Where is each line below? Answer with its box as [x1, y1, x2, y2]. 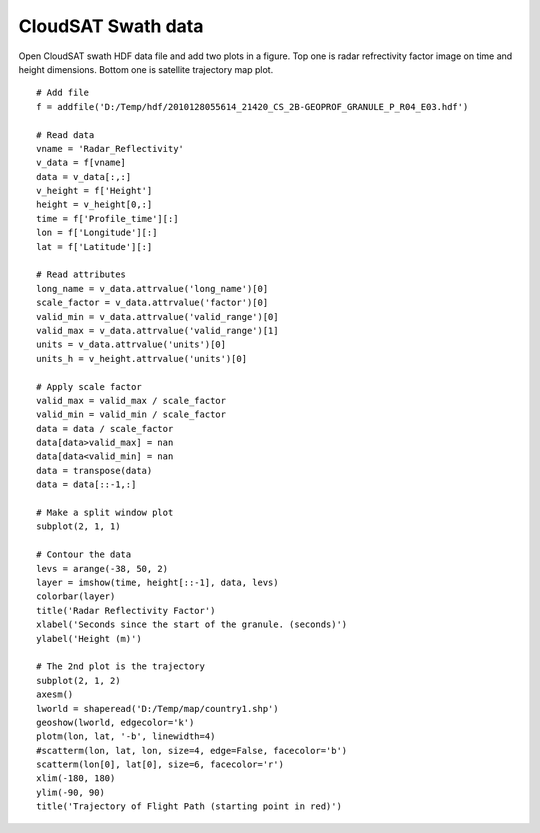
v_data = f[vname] [36, 157, 127, 169]
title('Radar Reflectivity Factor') [36, 605, 216, 616]
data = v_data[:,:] [36, 171, 132, 182]
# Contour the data [36, 549, 132, 560]
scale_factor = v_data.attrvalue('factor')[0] [36, 297, 269, 309]
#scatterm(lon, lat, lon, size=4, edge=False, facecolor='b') [36, 745, 348, 756]
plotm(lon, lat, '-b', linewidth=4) [36, 731, 216, 742]
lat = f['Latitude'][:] [36, 241, 153, 252]
